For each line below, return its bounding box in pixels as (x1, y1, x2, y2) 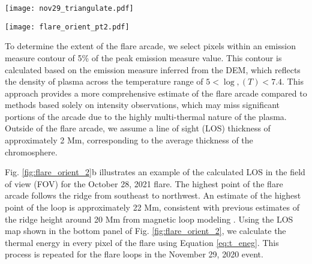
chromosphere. (5, 145, 58, 158)
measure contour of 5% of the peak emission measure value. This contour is (5, 51, 282, 64)
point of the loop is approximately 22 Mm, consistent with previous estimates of (5, 201, 299, 214)
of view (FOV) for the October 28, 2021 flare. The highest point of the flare (5, 177, 283, 190)
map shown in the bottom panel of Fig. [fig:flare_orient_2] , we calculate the (5, 224, 286, 237)
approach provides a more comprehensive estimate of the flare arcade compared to (5, 86, 307, 99)
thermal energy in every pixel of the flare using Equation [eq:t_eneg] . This (5, 236, 279, 248)
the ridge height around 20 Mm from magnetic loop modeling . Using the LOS (5, 212, 293, 225)
